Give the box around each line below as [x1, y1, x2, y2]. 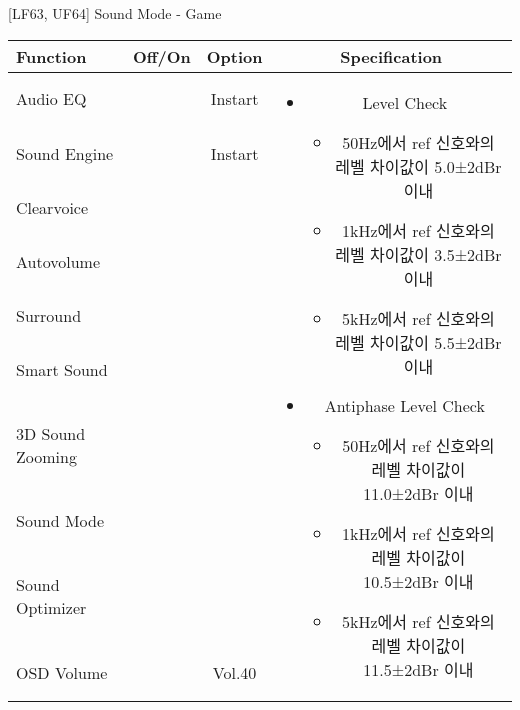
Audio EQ [16, 87, 87, 111]
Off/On [132, 44, 191, 68]
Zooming [16, 445, 77, 469]
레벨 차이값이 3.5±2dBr [335, 242, 502, 266]
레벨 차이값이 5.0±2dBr [335, 154, 502, 178]
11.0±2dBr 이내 [363, 481, 474, 505]
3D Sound [16, 422, 86, 446]
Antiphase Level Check [324, 393, 485, 417]
